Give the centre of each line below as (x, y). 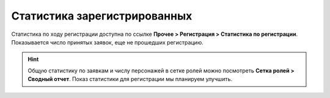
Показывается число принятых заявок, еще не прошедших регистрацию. (108, 42)
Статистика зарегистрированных (102, 16)
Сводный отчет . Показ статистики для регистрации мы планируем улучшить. (130, 79)
